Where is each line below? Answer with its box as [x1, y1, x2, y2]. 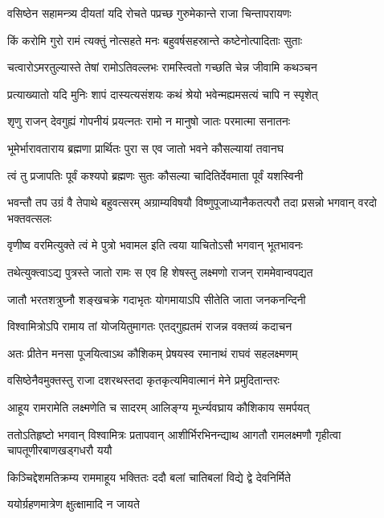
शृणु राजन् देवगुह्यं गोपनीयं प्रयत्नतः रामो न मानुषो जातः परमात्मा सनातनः [7, 113, 291, 129]
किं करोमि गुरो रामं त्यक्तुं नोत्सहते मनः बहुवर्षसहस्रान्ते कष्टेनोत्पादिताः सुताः [7, 31, 303, 48]
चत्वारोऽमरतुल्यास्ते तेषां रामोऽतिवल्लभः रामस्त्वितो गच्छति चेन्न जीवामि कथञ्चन [7, 59, 317, 76]
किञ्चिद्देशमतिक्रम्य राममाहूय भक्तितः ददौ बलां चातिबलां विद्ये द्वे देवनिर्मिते [7, 468, 292, 485]
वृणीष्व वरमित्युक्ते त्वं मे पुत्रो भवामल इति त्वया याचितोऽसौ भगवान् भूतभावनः [7, 236, 303, 253]
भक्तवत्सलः [7, 209, 52, 226]
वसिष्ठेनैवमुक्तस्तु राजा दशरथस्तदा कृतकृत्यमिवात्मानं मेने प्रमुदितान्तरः [7, 372, 280, 388]
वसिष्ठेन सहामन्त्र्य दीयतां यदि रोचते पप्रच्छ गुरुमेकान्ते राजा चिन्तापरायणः [7, 5, 292, 21]
